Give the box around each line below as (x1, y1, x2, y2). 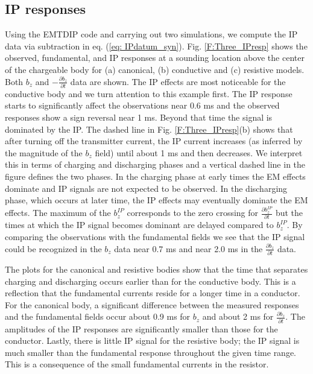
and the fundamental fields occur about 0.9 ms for (5, 310, 191, 323)
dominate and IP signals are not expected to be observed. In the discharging (5, 182, 288, 194)
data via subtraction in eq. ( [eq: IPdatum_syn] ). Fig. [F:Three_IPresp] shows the (5, 39, 308, 52)
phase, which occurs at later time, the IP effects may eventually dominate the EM (5, 194, 308, 206)
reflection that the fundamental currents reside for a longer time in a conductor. (5, 287, 300, 299)
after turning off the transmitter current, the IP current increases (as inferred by (5, 135, 303, 147)
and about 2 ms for (202, 310, 274, 323)
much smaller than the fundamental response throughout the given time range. (5, 346, 297, 358)
